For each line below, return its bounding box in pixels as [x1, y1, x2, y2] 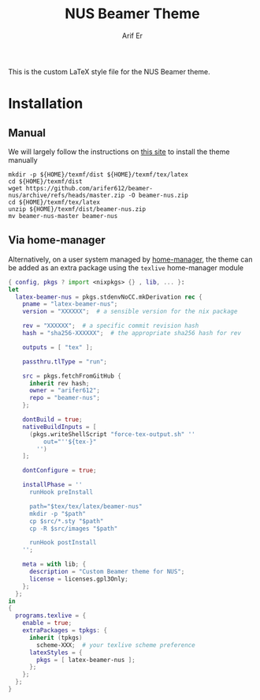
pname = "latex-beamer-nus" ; [22, 300, 118, 308]
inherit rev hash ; [28, 379, 90, 387]
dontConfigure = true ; [22, 467, 97, 475]
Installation [8, 95, 84, 113]
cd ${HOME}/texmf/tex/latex [8, 198, 101, 206]
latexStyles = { [28, 649, 83, 657]
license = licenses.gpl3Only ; [28, 574, 128, 583]
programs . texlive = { [15, 612, 87, 620]
